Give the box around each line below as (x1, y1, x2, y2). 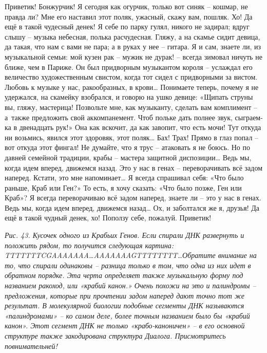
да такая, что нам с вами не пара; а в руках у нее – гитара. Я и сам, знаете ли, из (5, 41, 261, 52)
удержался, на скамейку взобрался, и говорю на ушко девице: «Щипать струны (5, 91, 253, 102)
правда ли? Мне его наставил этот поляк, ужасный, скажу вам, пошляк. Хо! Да (5, 11, 253, 22)
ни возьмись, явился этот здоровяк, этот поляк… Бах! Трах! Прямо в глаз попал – (5, 132, 259, 142)
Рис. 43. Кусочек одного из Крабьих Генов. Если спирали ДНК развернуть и (5, 230, 244, 240)
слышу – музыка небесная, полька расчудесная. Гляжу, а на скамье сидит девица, (5, 31, 260, 42)
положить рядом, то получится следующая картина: (5, 239, 174, 250)
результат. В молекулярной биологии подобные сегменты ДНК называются (5, 300, 244, 311)
